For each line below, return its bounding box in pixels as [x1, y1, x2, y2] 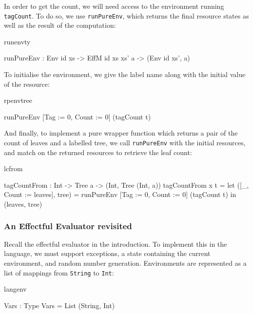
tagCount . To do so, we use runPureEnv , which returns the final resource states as [4, 10, 249, 20]
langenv [4, 284, 27, 294]
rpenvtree [4, 95, 33, 105]
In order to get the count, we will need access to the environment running [4, 1, 224, 11]
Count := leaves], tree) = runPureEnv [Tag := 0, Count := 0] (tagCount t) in [4, 189, 236, 199]
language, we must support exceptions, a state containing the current [4, 248, 211, 258]
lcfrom [4, 163, 23, 174]
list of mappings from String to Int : [4, 267, 114, 277]
